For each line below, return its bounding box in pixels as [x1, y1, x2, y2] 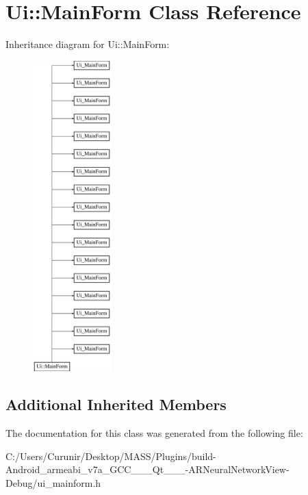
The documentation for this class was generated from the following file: [5, 426, 303, 440]
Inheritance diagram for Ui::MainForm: [5, 37, 170, 51]
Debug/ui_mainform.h [5, 475, 101, 490]
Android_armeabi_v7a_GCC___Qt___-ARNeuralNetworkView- [5, 462, 290, 477]
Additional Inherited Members [5, 394, 227, 415]
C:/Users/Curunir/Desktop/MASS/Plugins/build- [5, 448, 216, 463]
